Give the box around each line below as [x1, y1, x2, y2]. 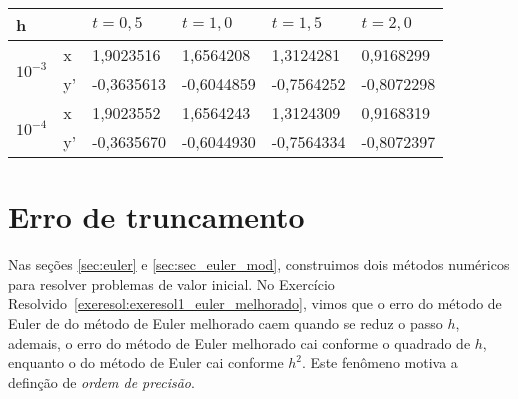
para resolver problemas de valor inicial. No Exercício [8, 273, 335, 294]
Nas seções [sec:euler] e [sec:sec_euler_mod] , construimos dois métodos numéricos [8, 254, 510, 275]
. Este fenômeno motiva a [302, 352, 458, 373]
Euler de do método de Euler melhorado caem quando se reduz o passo [8, 312, 443, 333]
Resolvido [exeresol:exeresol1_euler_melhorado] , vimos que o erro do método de [8, 293, 502, 314]
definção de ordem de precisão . [8, 371, 195, 392]
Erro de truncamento [8, 196, 305, 237]
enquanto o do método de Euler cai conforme [8, 352, 284, 373]
